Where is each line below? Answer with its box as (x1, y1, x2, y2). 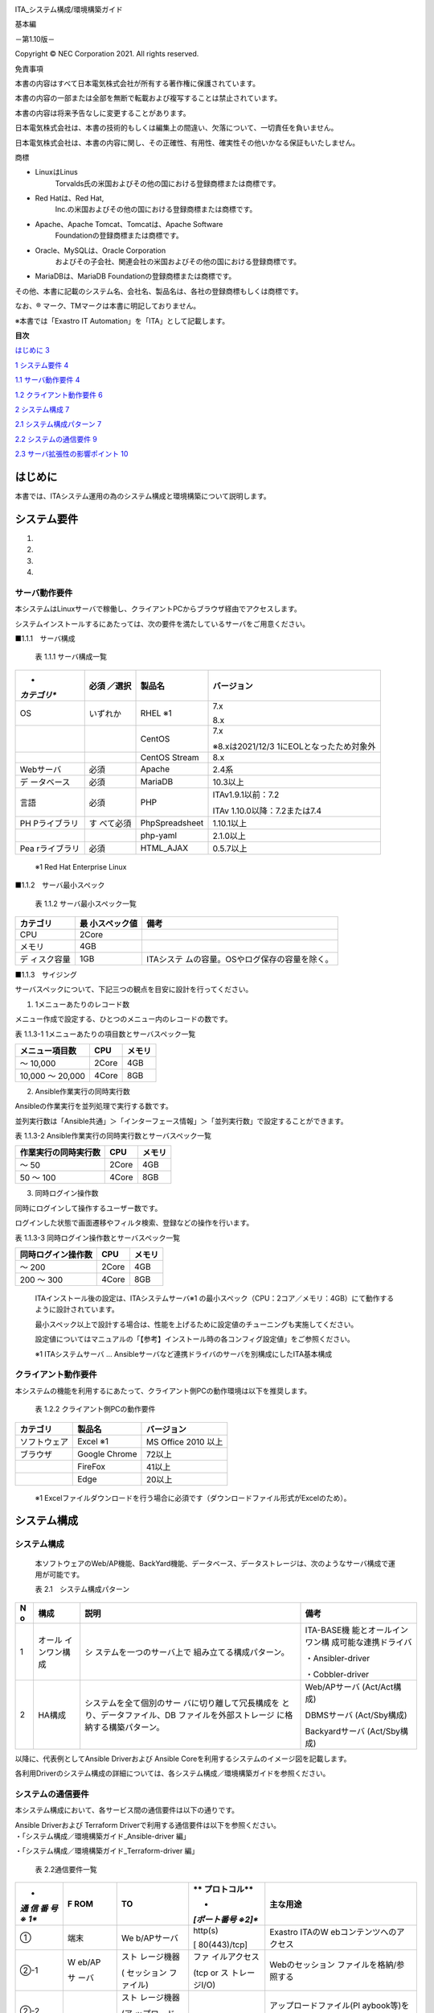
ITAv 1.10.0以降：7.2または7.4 (212, 805, 321, 816)
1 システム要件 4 (14, 360, 69, 370)
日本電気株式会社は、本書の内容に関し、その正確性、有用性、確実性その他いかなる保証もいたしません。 (14, 138, 360, 147)
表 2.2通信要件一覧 (35, 1864, 98, 1874)
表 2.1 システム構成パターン (35, 1585, 130, 1594)
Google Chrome (77, 1448, 137, 1459)
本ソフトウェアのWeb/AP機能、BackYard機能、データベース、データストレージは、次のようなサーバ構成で (35, 1558, 389, 1568)
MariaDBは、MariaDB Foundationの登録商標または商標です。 (35, 271, 236, 281)
